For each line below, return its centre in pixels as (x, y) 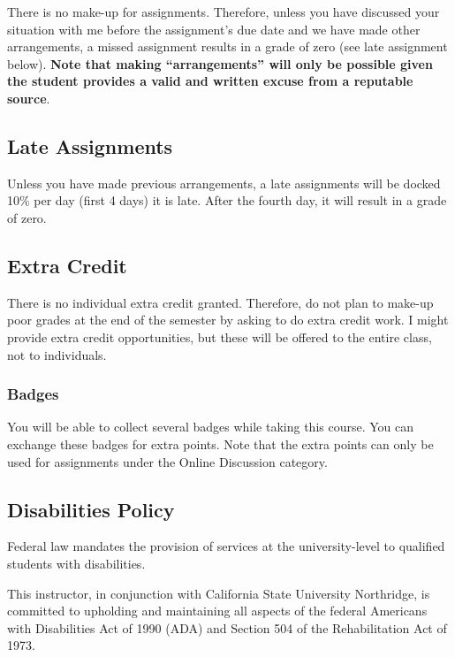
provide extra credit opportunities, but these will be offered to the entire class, (220, 336)
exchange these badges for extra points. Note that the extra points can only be (220, 443)
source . (29, 98)
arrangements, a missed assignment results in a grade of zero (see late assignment (227, 46)
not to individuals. (57, 354)
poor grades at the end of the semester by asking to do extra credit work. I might (228, 320)
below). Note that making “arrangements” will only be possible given (220, 63)
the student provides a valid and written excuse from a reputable (210, 81)
